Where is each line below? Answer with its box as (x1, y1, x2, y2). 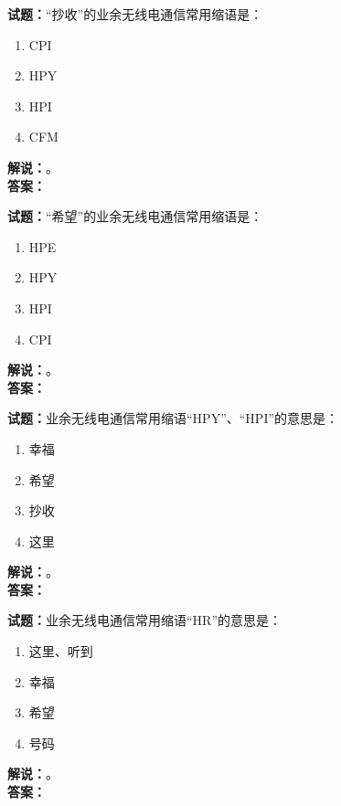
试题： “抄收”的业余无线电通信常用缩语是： (7, 5, 263, 23)
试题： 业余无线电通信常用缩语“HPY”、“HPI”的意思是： (7, 408, 339, 428)
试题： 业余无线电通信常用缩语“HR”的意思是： (7, 610, 282, 630)
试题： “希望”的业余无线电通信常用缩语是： (7, 207, 263, 226)
